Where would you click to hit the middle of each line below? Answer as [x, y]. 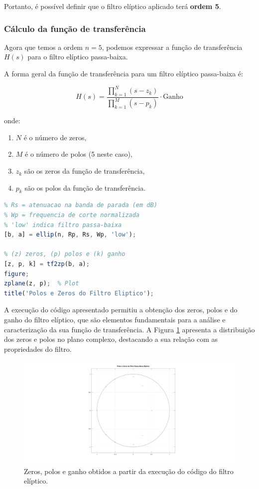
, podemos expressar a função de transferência [172, 47]
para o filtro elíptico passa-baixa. [78, 57]
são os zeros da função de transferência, [84, 171]
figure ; [17, 274]
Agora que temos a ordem [44, 47]
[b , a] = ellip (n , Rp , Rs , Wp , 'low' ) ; [70, 235]
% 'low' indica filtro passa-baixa [63, 225]
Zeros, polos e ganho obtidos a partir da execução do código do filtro [129, 471]
